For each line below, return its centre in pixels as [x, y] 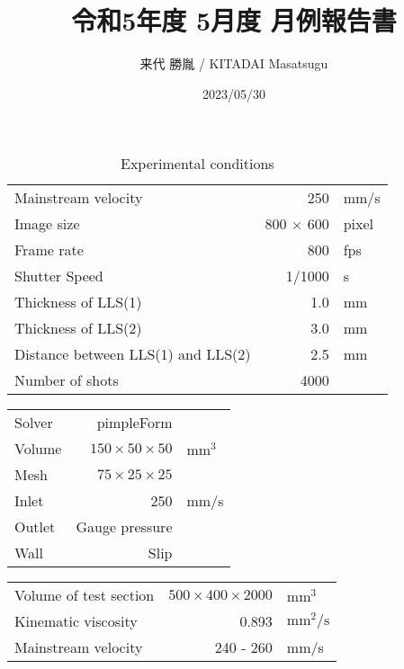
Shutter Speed [59, 276]
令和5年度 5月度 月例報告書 [234, 20]
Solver [34, 423]
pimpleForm [135, 423]
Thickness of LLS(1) [78, 302]
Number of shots [67, 380]
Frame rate [49, 250]
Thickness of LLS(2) [78, 328]
